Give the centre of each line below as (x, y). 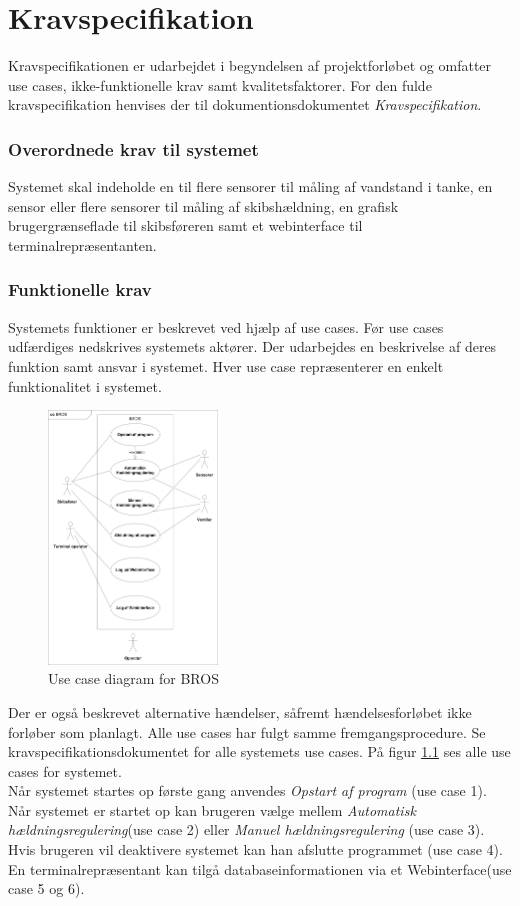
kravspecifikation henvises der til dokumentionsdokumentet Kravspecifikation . (245, 104)
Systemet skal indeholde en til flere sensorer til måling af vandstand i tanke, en (250, 186)
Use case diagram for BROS (133, 678)
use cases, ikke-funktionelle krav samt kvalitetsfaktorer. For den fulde (220, 84)
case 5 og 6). (46, 888)
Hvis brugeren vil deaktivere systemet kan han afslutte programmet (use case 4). (255, 849)
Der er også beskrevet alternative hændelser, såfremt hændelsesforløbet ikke (240, 711)
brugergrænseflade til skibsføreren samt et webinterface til (185, 225)
